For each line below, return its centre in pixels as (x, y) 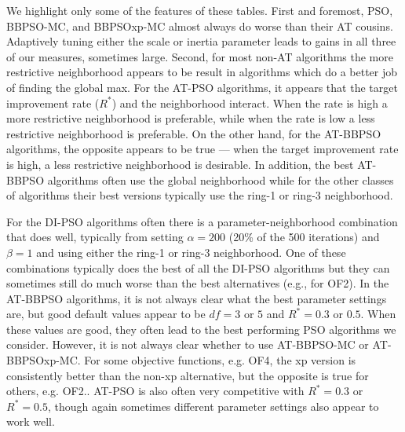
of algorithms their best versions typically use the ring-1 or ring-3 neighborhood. (200, 195)
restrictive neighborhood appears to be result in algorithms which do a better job (202, 72)
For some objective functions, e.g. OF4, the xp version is (220, 360)
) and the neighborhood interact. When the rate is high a (250, 103)
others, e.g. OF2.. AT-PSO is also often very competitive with (155, 391)
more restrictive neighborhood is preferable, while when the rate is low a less (191, 118)
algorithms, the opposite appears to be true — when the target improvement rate (202, 149)
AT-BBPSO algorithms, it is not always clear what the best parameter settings (197, 298)
